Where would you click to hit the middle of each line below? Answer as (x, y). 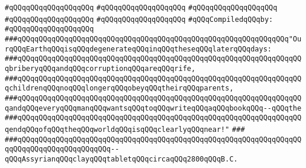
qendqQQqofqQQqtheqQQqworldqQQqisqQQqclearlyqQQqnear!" (117, 129)
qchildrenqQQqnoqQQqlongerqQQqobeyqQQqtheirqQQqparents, (119, 88)
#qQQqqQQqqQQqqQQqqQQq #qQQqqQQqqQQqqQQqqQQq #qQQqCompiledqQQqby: (139, 19)
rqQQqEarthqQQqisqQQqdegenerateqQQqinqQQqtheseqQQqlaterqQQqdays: (138, 49)
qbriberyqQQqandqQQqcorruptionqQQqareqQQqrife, (100, 68)
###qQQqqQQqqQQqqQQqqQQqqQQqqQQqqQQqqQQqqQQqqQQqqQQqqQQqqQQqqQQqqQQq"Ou (153, 39)
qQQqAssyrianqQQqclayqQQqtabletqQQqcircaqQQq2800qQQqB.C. (121, 159)
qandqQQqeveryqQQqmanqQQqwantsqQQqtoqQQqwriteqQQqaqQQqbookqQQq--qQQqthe (153, 108)
